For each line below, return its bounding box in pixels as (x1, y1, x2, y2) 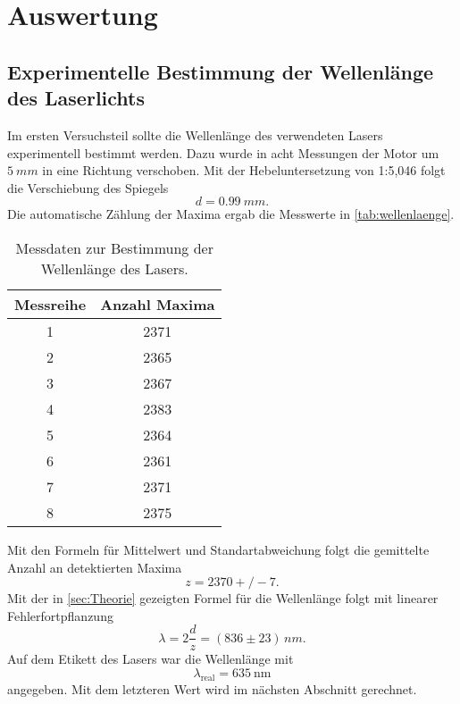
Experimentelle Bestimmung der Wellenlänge (7, 57, 434, 85)
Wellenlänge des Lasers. (40, 257, 188, 279)
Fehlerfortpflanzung (7, 606, 113, 624)
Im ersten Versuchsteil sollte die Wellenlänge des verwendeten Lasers (7, 125, 383, 144)
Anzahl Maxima (100, 293, 215, 314)
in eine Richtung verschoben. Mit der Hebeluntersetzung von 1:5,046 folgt (42, 161, 446, 180)
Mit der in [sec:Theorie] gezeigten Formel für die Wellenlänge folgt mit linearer (7, 589, 439, 608)
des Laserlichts (7, 84, 146, 112)
